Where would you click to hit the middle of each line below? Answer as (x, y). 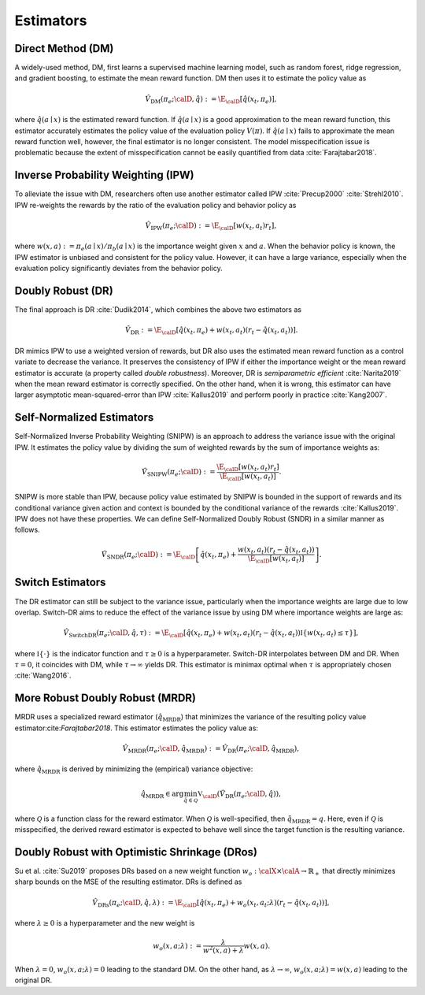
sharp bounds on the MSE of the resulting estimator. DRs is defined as (128, 882)
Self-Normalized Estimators (84, 418)
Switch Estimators (60, 583)
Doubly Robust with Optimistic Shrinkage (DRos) (136, 852)
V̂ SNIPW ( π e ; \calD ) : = (179, 473)
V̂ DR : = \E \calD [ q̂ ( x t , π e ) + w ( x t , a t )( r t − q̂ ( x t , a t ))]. (211, 331)
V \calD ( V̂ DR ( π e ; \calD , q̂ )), (239, 794)
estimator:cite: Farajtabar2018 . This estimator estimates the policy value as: (137, 728)
